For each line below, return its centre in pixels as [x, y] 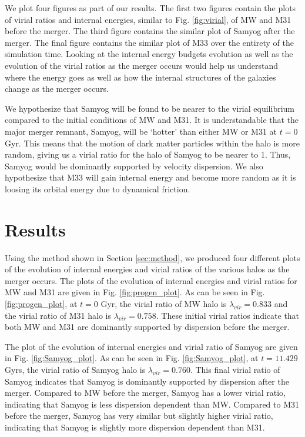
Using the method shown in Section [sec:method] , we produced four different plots [152, 257]
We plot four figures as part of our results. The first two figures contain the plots [150, 8]
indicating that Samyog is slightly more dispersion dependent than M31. [135, 427]
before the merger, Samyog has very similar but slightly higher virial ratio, [139, 416]
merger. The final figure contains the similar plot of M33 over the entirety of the [149, 42]
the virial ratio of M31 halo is [58, 315]
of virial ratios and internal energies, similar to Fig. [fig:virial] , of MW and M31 [148, 19]
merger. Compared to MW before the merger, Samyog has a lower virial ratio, [145, 393]
